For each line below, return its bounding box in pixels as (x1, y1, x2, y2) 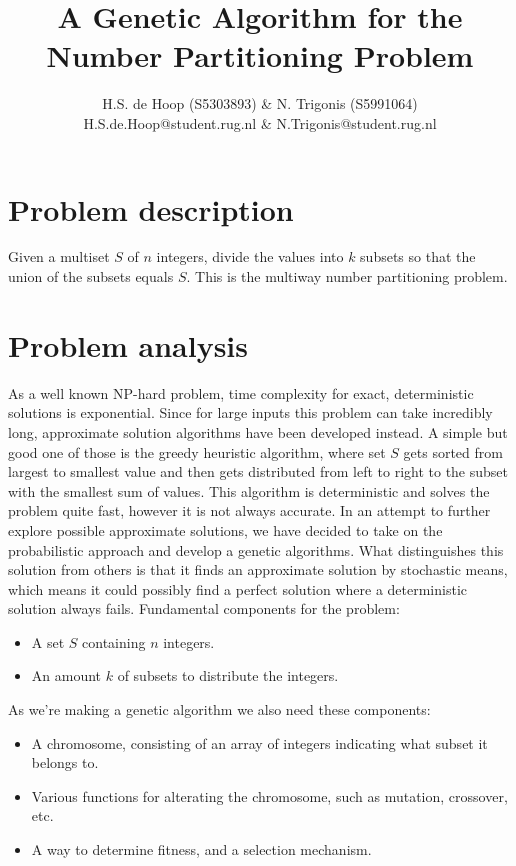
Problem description (8, 188, 294, 229)
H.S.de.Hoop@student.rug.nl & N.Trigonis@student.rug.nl (83, 112, 437, 133)
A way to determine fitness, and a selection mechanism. (31, 839, 372, 860)
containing (82, 631, 146, 652)
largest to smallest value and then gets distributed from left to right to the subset (8, 461, 509, 482)
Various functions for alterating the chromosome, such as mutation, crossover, (31, 785, 508, 806)
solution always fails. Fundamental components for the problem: (8, 598, 400, 619)
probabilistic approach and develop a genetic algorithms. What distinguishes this (8, 539, 504, 560)
